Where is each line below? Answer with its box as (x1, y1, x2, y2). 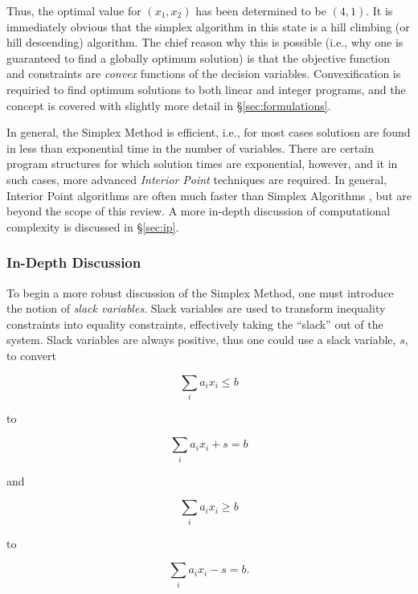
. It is (366, 2, 393, 18)
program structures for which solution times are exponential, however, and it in (6, 155, 398, 172)
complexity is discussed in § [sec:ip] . (6, 218, 179, 235)
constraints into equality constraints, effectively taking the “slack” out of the (6, 315, 383, 332)
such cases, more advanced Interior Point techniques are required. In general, (6, 170, 387, 187)
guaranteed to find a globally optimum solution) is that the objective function (6, 49, 391, 66)
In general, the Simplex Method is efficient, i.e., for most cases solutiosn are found (6, 124, 411, 141)
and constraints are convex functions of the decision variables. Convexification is (6, 65, 401, 82)
